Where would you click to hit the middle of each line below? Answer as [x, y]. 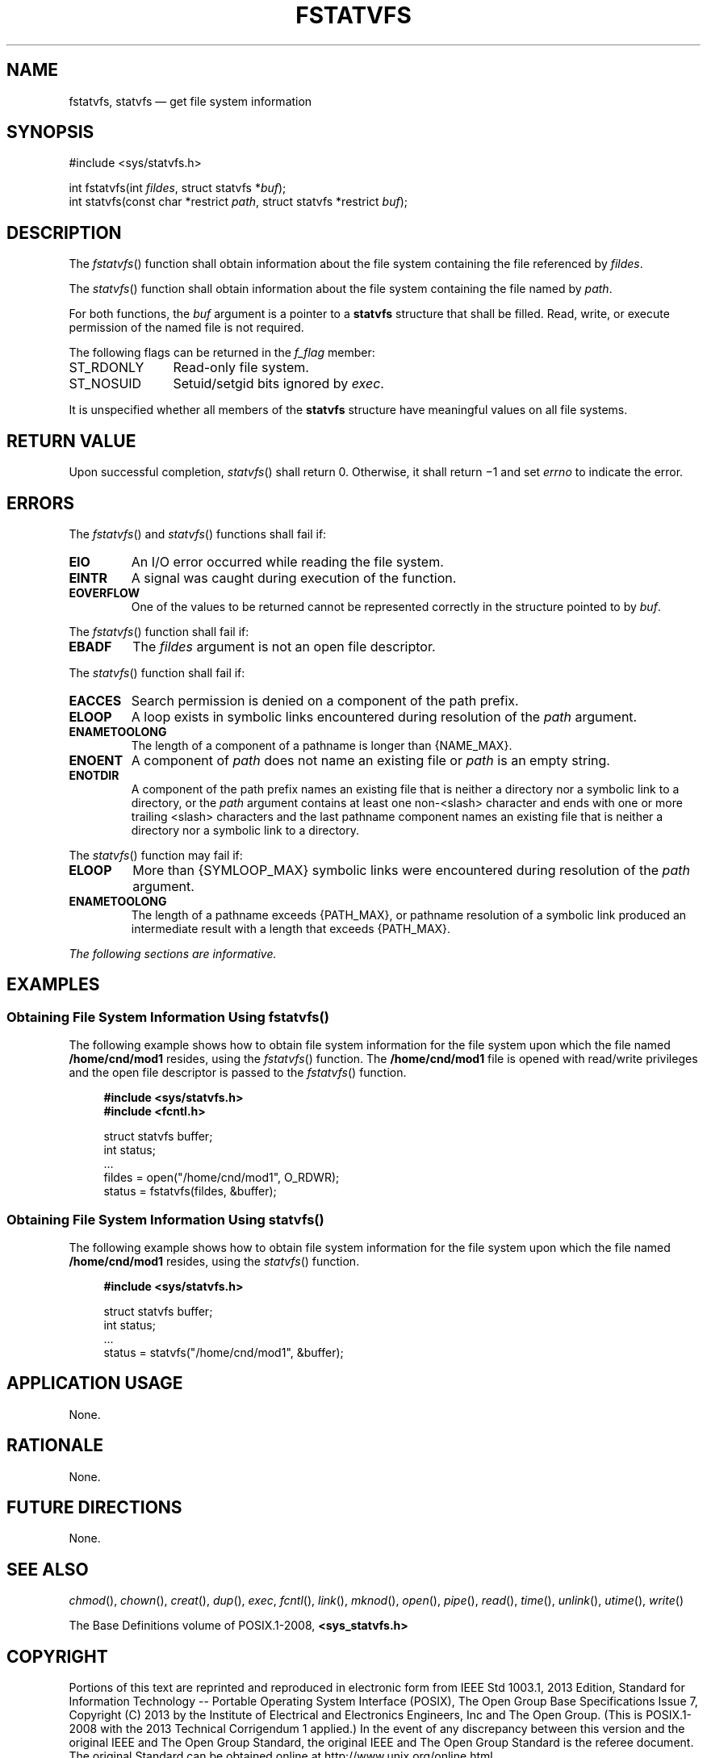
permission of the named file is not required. [186, 328]
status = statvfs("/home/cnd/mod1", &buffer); [224, 1352]
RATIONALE [55, 1446]
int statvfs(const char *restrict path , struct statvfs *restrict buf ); [238, 202]
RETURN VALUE [71, 441]
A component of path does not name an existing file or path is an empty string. [370, 760]
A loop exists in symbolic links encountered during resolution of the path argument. [384, 716]
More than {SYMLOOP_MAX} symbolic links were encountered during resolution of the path [411, 870]
